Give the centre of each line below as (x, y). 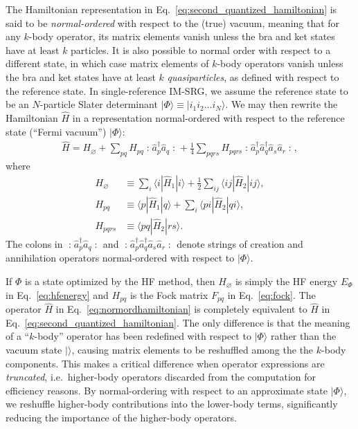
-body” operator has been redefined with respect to (143, 336)
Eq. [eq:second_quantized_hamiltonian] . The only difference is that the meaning (178, 322)
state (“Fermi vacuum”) (56, 131)
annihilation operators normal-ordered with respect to (120, 258)
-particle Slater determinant (99, 104)
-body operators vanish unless (280, 63)
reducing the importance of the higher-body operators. (121, 417)
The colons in (34, 243)
